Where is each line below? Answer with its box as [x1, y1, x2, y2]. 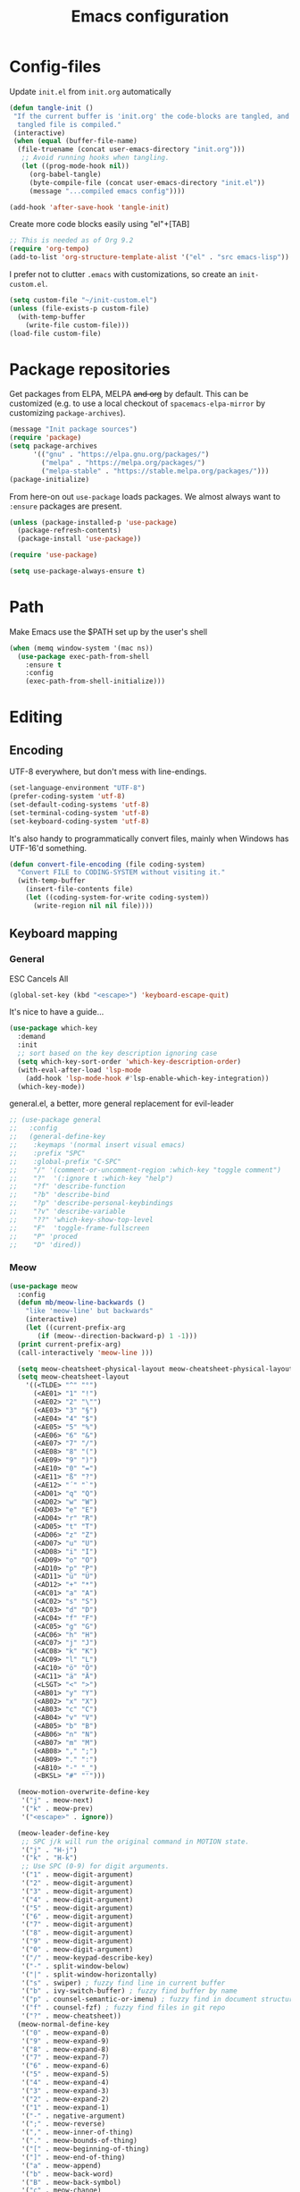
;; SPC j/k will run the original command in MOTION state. [21, 1837, 250, 1846]
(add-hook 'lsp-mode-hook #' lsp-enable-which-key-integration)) [25, 1074, 270, 1083]
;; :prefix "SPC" [9, 1149, 87, 1158]
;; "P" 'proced [9, 1232, 78, 1241]
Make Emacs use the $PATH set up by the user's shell [9, 626, 208, 637]
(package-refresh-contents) [17, 526, 122, 535]
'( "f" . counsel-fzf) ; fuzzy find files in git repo [21, 2003, 226, 2012]
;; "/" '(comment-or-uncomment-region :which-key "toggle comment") [9, 1165, 281, 1175]
